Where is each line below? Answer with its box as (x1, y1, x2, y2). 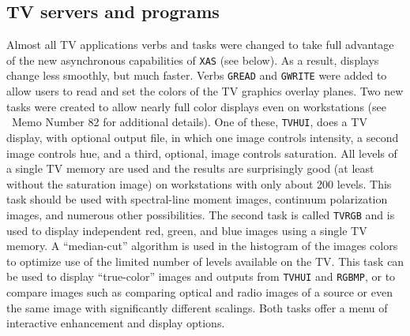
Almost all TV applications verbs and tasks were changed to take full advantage (6, 36, 394, 53)
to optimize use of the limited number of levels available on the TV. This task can (6, 252, 404, 269)
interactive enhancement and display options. (6, 315, 225, 331)
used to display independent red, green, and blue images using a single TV (6, 222, 367, 238)
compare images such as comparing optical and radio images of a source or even (6, 284, 393, 301)
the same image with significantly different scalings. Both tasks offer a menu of (6, 299, 388, 315)
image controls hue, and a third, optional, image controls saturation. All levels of (6, 144, 397, 161)
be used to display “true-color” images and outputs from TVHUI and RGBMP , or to (6, 268, 396, 285)
